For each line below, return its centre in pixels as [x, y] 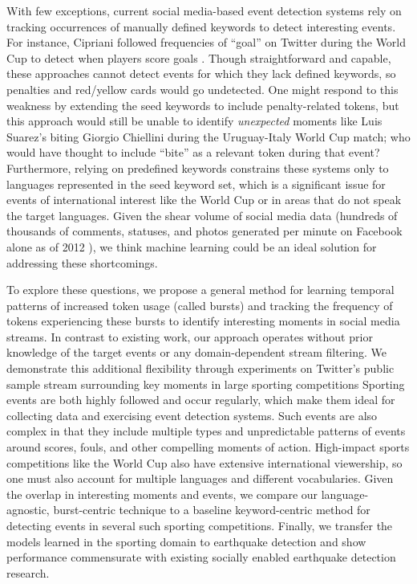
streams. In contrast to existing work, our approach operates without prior [190, 336]
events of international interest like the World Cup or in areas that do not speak [204, 200]
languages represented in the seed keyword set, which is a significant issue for [196, 184]
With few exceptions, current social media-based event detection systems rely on [204, 10]
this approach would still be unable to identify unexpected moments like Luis [194, 121]
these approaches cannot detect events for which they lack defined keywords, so [201, 74]
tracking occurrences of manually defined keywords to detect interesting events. [201, 26]
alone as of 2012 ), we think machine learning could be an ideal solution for [192, 246]
